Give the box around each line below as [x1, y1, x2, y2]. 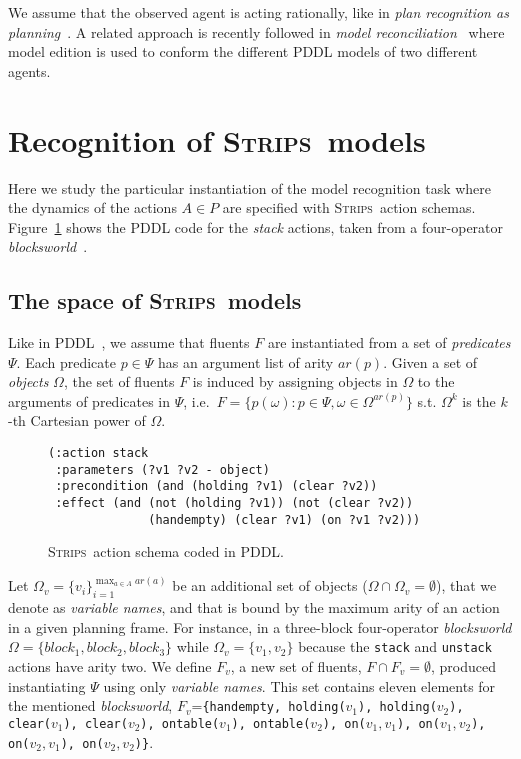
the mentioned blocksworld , [8, 695, 173, 716]
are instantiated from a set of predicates [267, 332, 511, 353]
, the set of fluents [63, 371, 175, 392]
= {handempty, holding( [191, 695, 346, 716]
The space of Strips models [8, 285, 302, 316]
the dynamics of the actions [8, 197, 177, 218]
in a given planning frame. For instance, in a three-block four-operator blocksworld [8, 616, 512, 637]
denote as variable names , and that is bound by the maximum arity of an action [8, 597, 500, 618]
